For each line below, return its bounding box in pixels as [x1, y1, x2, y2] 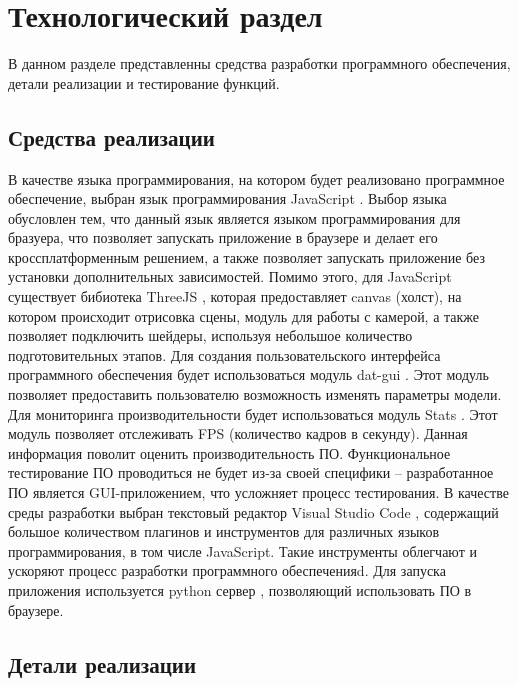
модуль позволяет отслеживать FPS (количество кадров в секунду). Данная [8, 423, 468, 444]
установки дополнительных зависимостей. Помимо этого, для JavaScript [8, 266, 452, 287]
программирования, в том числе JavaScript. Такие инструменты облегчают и [8, 540, 477, 561]
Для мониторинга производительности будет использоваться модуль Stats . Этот [8, 403, 498, 424]
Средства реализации [8, 121, 215, 152]
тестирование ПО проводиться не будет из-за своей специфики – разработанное [8, 462, 494, 483]
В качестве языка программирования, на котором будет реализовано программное [8, 168, 505, 189]
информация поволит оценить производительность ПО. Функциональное [8, 442, 451, 463]
